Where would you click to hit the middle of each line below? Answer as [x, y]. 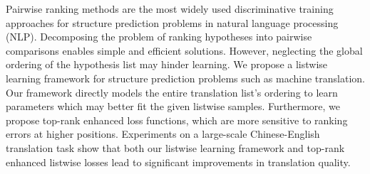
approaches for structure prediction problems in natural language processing [172, 22]
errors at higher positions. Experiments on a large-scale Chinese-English [163, 134]
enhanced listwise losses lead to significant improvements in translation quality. [178, 162]
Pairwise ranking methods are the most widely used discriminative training [170, 9]
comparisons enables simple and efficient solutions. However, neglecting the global [184, 50]
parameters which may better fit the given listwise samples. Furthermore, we [173, 106]
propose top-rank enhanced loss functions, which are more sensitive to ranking [177, 120]
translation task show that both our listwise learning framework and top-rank [175, 147]
